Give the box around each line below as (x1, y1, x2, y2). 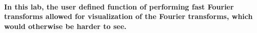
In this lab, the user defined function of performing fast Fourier (4, 1, 234, 11)
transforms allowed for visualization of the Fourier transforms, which (4, 11, 253, 21)
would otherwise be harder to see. (4, 20, 127, 31)
